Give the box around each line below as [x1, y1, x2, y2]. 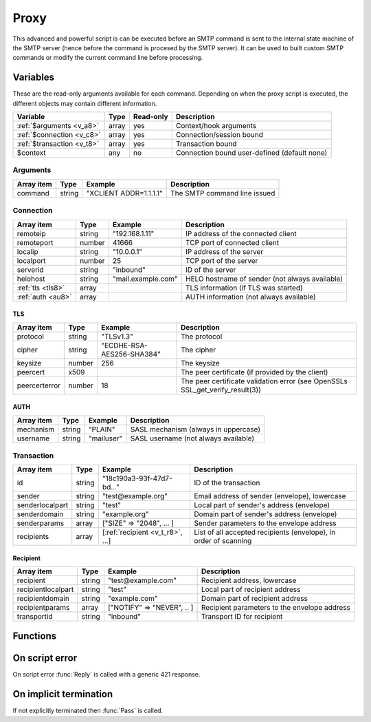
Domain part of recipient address [201, 594, 308, 604]
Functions [12, 630, 57, 641]
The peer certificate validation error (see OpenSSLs [181, 376, 348, 385]
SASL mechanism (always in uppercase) [130, 424, 261, 434]
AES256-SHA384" [100, 349, 161, 359]
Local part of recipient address [201, 585, 301, 595]
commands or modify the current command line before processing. [12, 54, 203, 62]
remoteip [16, 229, 46, 238]
